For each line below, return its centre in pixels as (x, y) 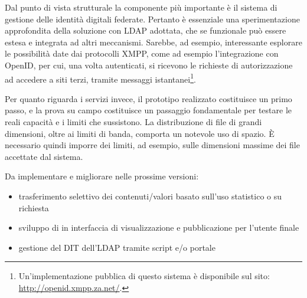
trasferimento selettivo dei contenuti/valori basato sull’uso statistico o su (150, 196)
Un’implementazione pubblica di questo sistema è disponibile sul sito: (144, 276)
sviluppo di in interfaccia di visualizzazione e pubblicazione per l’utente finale (159, 227)
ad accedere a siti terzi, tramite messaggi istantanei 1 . (100, 78)
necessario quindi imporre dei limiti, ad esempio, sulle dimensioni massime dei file (152, 145)
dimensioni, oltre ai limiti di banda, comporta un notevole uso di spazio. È (140, 133)
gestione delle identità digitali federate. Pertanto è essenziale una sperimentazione (152, 19)
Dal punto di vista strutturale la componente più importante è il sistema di (141, 7)
